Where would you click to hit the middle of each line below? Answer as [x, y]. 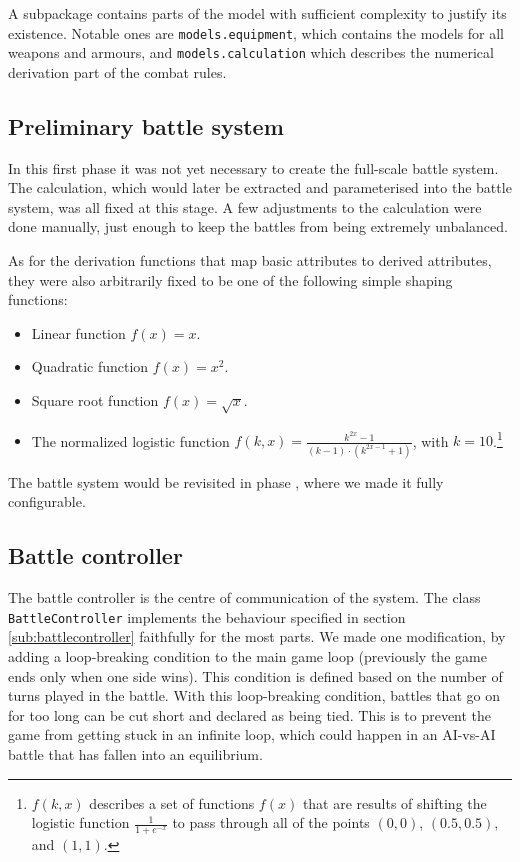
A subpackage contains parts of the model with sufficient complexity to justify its [257, 13]
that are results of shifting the [394, 802]
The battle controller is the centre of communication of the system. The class [244, 597]
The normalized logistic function [130, 440]
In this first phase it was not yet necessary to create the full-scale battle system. [253, 167]
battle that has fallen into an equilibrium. [135, 753]
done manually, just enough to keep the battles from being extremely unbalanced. [258, 226]
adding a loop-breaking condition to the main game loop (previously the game [247, 656]
